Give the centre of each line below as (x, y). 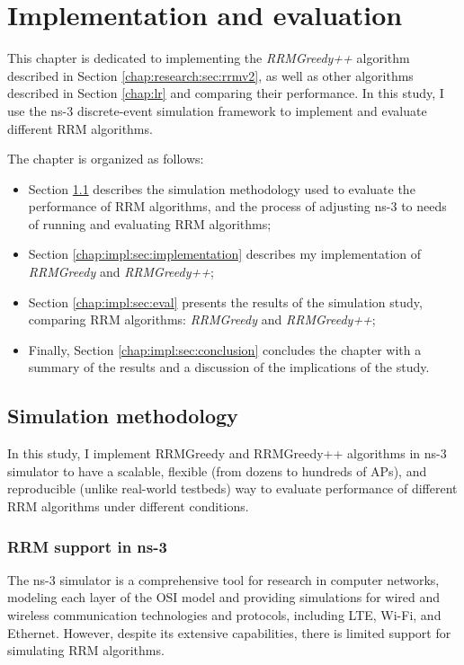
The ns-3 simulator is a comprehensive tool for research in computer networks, (223, 579)
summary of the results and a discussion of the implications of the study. (229, 367)
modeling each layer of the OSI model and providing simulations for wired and (224, 597)
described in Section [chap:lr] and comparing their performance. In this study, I (226, 93)
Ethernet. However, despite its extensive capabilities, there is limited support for (229, 632)
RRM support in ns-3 (87, 546)
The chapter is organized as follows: (106, 159)
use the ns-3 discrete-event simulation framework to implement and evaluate (217, 110)
